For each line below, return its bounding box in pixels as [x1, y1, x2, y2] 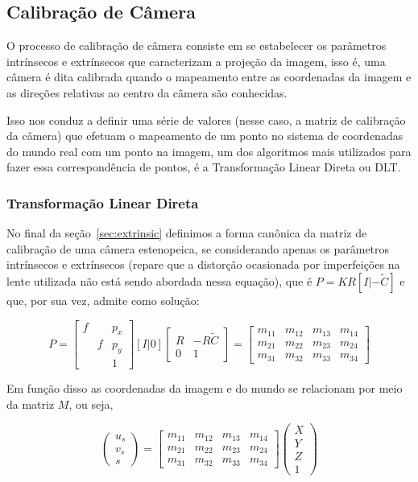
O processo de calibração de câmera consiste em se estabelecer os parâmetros [6, 37, 387, 54]
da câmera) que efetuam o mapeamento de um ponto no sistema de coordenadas [6, 127, 404, 144]
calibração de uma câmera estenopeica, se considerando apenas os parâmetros [6, 240, 390, 257]
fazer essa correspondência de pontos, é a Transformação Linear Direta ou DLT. [6, 159, 401, 175]
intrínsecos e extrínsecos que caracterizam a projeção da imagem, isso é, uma [6, 52, 386, 69]
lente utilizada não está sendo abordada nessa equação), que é [6, 272, 312, 289]
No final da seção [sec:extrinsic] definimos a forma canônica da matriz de [6, 225, 367, 241]
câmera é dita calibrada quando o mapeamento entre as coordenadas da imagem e [6, 68, 412, 85]
